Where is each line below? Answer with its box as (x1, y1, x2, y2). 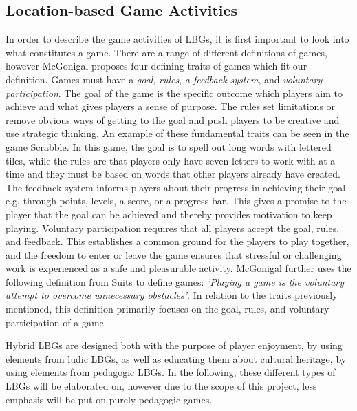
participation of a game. (6, 315, 107, 329)
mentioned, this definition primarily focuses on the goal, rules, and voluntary (6, 302, 329, 316)
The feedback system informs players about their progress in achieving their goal (6, 180, 346, 194)
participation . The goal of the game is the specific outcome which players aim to (6, 85, 343, 100)
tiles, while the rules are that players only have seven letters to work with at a (6, 153, 336, 167)
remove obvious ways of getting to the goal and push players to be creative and (6, 112, 340, 127)
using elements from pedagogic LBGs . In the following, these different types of (6, 365, 336, 379)
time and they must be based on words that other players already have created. (6, 167, 340, 181)
